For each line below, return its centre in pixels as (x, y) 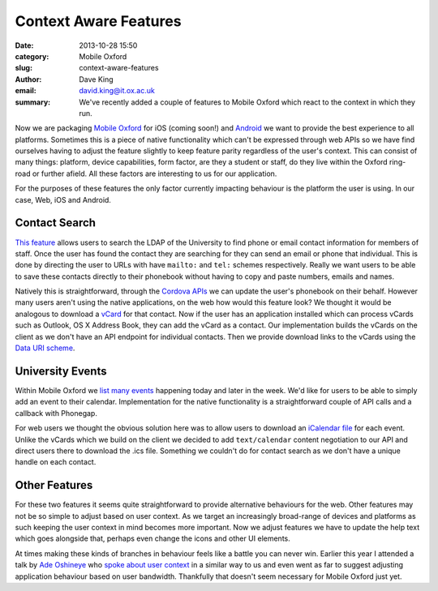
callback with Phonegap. (56, 413)
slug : (24, 68)
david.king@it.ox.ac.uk (117, 91)
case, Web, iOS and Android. (63, 199)
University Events (61, 371)
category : (32, 56)
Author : (28, 79)
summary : (33, 102)
